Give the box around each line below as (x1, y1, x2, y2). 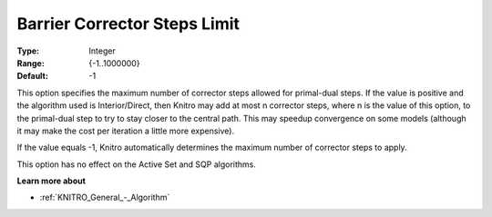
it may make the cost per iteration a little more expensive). (16, 125, 235, 136)
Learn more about (16, 175, 87, 186)
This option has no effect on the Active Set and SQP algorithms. (16, 159, 257, 170)
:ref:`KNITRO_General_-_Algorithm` (39, 192, 170, 203)
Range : (16, 57, 45, 68)
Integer (88, 45, 116, 56)
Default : (16, 71, 49, 82)
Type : (16, 45, 40, 56)
